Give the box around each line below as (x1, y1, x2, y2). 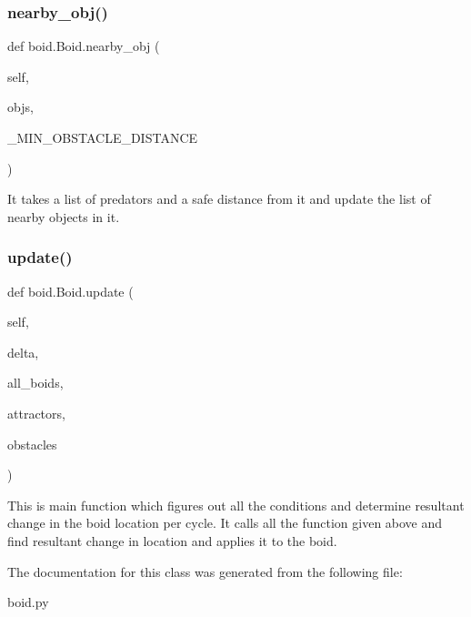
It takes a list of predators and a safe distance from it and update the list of (7, 189, 431, 208)
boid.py (7, 592, 49, 612)
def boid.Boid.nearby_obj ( (7, 36, 160, 56)
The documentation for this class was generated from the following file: (7, 561, 403, 581)
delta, (7, 342, 39, 361)
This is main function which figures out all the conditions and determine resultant (7, 495, 465, 514)
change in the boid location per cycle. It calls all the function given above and (7, 513, 443, 532)
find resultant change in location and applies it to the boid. (7, 531, 337, 550)
